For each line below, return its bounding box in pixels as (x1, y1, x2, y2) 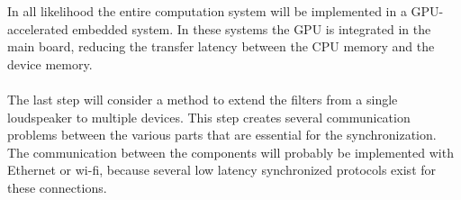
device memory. (7, 54, 93, 73)
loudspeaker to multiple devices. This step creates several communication (7, 107, 411, 126)
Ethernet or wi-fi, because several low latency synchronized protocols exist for (7, 160, 437, 179)
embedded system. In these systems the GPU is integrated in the (72, 19, 431, 38)
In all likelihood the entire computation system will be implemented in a (7, 2, 407, 20)
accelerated (7, 19, 68, 38)
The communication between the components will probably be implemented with (7, 142, 454, 161)
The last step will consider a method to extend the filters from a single (7, 89, 398, 108)
